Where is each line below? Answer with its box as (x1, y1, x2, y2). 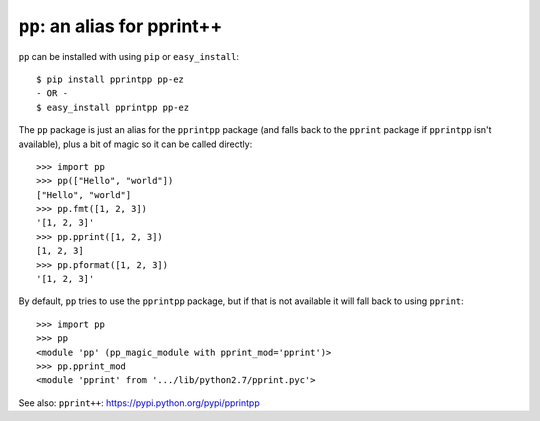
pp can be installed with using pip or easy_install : (18, 50, 240, 62)
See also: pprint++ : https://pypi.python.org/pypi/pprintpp (18, 396, 260, 409)
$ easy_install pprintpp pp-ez (36, 101, 190, 113)
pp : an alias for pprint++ (18, 15, 223, 37)
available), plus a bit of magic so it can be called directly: (18, 138, 253, 150)
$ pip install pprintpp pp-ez (36, 73, 185, 85)
